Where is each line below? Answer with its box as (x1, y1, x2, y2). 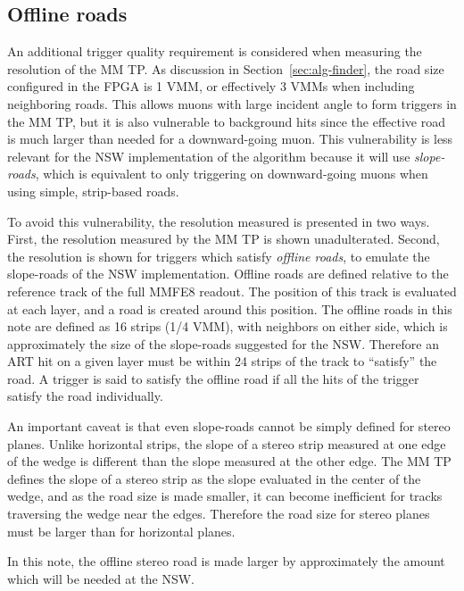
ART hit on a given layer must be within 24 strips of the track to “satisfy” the (7, 352, 437, 370)
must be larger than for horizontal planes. (7, 521, 236, 540)
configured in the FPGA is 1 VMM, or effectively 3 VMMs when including (7, 77, 415, 96)
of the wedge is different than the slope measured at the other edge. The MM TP (7, 452, 452, 470)
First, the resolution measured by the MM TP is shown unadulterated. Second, (7, 229, 440, 248)
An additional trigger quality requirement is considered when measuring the (7, 42, 422, 61)
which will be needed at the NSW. (7, 569, 195, 587)
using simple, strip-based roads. (7, 181, 179, 200)
